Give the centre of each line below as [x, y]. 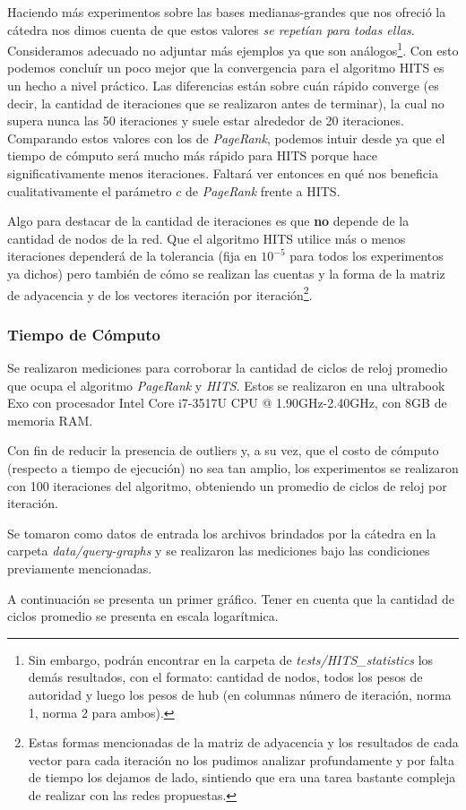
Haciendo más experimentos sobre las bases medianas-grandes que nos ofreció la [227, 12]
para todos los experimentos [367, 256]
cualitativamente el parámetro [90, 190]
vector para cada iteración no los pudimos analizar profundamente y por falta [242, 759]
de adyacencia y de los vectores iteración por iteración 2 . [160, 293]
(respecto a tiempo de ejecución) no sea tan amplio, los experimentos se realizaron [233, 468]
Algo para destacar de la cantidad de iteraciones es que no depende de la [208, 221]
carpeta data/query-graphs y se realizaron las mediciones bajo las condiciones [219, 551]
